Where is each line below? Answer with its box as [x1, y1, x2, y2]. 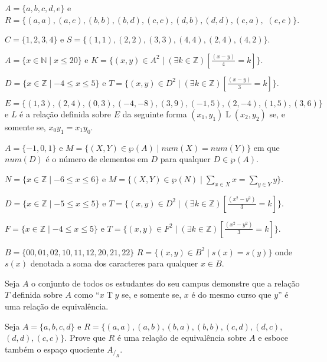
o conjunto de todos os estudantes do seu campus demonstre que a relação [31, 277, 300, 289]
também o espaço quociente [5, 343, 104, 355]
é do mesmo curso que [191, 288, 272, 301]
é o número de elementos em [45, 153, 148, 165]
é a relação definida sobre [19, 107, 112, 120]
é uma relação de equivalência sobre [117, 331, 247, 344]
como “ [74, 288, 100, 301]
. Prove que [64, 331, 106, 344]
